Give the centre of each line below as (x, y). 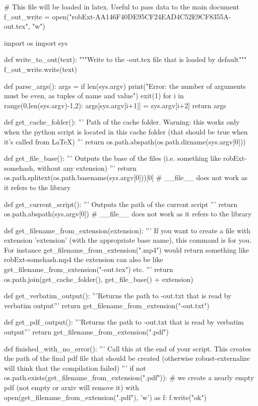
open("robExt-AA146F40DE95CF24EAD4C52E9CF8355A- (141, 16)
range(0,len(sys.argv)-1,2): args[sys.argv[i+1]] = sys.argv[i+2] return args (115, 105)
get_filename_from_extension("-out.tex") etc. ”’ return (89, 269)
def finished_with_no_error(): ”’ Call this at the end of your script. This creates (128, 348)
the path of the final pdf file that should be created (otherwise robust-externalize (127, 358)
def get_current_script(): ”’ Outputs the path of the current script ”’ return (121, 204)
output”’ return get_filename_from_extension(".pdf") (86, 332)
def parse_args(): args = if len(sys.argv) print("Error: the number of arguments (125, 86)
